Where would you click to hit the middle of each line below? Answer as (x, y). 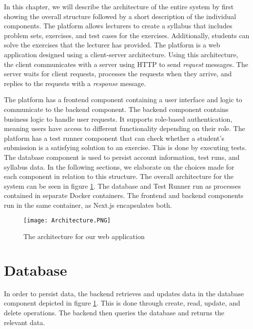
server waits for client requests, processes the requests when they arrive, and (118, 74)
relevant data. (25, 322)
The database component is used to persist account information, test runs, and (122, 157)
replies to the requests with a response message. (75, 83)
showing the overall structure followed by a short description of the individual (120, 16)
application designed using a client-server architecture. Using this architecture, (121, 54)
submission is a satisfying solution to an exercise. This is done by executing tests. (125, 147)
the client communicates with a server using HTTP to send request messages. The (126, 64)
